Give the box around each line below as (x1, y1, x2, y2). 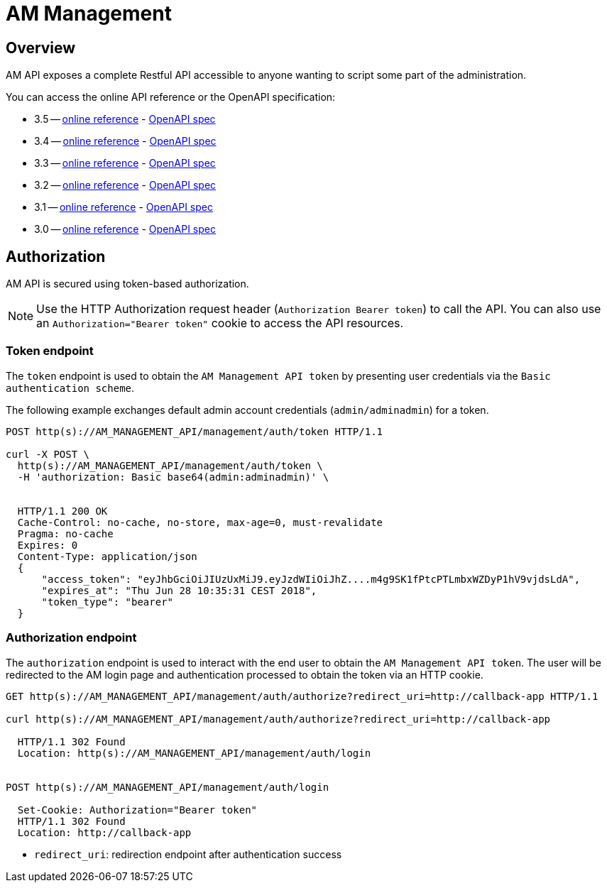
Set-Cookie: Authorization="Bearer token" (17, 804, 258, 816)
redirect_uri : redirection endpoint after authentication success (34, 848, 342, 860)
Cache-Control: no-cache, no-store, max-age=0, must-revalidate (17, 516, 383, 528)
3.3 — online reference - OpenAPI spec (34, 157, 216, 170)
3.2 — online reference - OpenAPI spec (34, 179, 217, 192)
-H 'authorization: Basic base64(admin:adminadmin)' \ (17, 471, 329, 483)
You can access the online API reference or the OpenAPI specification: (6, 91, 336, 104)
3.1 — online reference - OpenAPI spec (34, 201, 213, 214)
